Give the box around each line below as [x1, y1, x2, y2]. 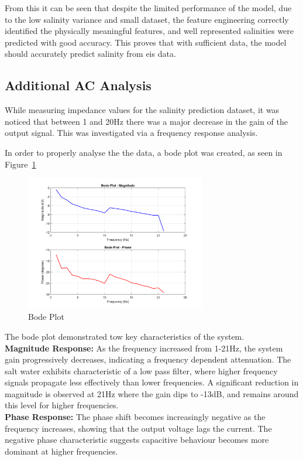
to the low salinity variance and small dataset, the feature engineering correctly [5, 13, 289, 25]
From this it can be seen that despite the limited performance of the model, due [5, 2, 292, 13]
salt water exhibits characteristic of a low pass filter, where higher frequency [5, 364, 278, 377]
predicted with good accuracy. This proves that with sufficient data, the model [5, 36, 287, 48]
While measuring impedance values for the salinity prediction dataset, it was [5, 104, 280, 116]
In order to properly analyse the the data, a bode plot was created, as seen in [5, 146, 283, 158]
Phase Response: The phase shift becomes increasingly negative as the [5, 411, 266, 423]
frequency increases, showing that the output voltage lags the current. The [5, 422, 272, 434]
